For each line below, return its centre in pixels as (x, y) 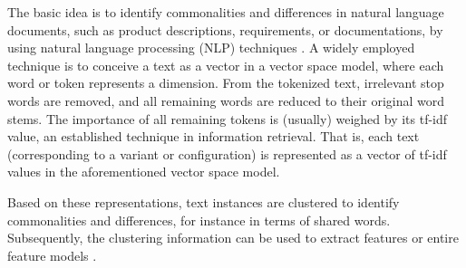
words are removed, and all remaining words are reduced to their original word (226, 100)
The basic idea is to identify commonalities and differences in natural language (226, 12)
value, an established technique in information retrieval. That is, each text (214, 136)
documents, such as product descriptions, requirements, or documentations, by (225, 29)
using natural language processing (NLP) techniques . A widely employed (211, 48)
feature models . (52, 255)
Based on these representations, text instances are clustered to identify (204, 201)
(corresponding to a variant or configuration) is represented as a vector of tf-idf (227, 153)
